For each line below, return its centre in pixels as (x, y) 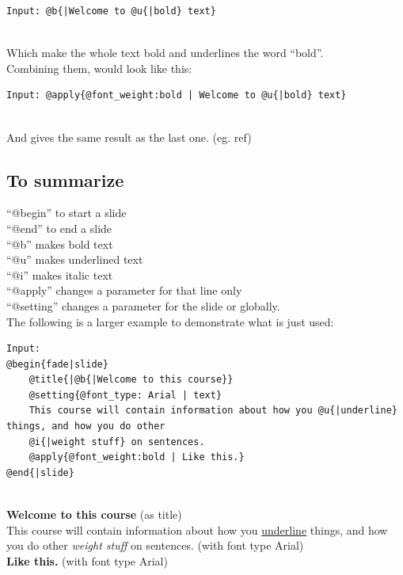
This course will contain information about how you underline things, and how (197, 529)
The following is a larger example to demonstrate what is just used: (170, 321)
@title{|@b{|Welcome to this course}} (131, 380)
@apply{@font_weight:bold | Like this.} (137, 457)
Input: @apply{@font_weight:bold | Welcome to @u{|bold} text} (177, 95)
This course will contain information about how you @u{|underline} (213, 411)
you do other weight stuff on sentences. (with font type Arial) (155, 545)
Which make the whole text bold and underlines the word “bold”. (165, 53)
